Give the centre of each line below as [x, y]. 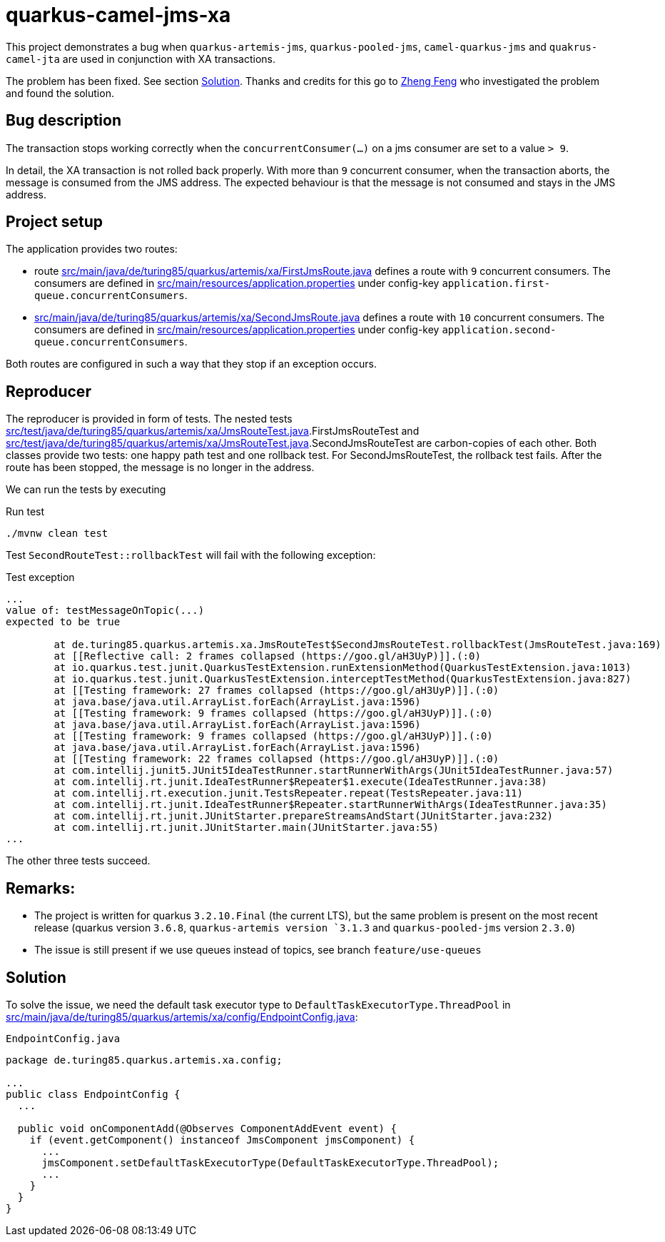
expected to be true [63, 622]
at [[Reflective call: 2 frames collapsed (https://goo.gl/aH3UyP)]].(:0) [267, 656]
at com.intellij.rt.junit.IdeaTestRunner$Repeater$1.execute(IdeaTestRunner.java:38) [300, 782]
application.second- [499, 330]
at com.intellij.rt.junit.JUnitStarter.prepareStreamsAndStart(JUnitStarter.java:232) [304, 816]
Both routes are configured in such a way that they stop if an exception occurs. [191, 364]
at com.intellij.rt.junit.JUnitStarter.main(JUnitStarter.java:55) [246, 828]
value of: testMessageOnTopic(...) [105, 611]
